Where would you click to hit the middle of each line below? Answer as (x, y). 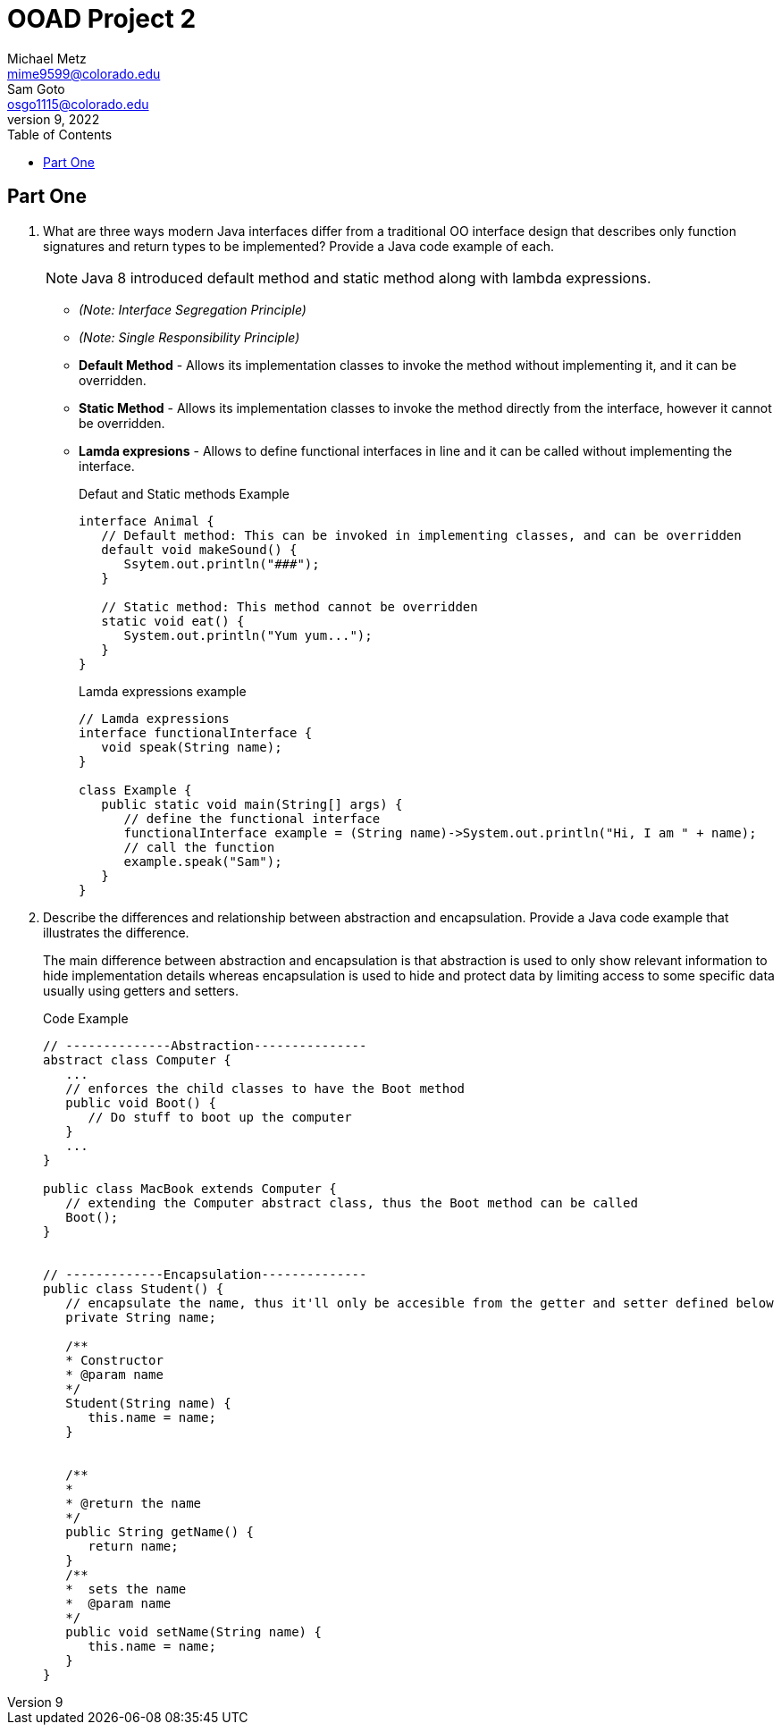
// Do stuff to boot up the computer (220, 1117)
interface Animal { (147, 521)
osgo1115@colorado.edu (78, 104)
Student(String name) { (148, 1403)
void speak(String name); (192, 747)
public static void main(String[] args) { (252, 804)
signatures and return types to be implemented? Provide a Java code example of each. (299, 246)
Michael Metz (47, 58)
